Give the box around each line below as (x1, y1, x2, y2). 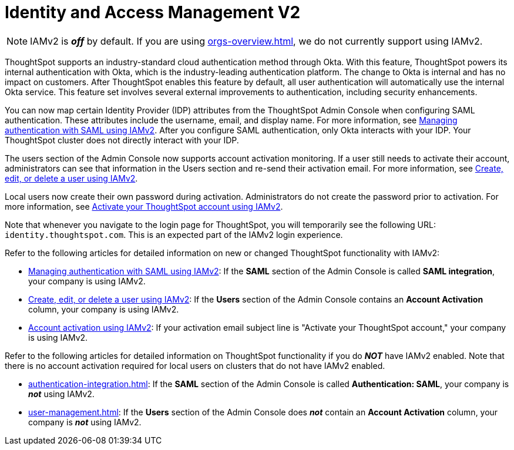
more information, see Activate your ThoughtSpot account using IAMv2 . (5, 201, 283, 211)
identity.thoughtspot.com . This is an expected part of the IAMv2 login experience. (5, 229, 343, 240)
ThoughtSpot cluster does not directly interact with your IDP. (5, 135, 239, 145)
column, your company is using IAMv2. (28, 304, 179, 314)
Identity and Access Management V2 (5, 2, 301, 22)
